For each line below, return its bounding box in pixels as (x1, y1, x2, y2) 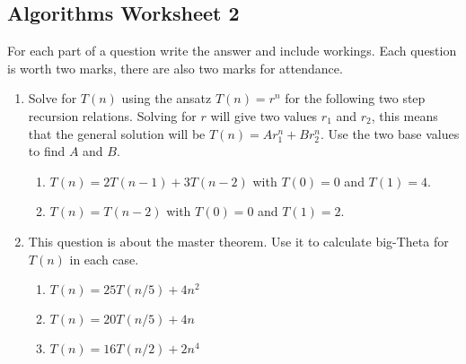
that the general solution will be (28, 124, 206, 143)
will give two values (210, 106, 318, 125)
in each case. (69, 249, 139, 268)
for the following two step (285, 89, 426, 108)
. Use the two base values (320, 124, 460, 143)
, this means (371, 106, 438, 125)
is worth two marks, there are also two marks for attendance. (7, 58, 343, 77)
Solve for (28, 89, 77, 108)
